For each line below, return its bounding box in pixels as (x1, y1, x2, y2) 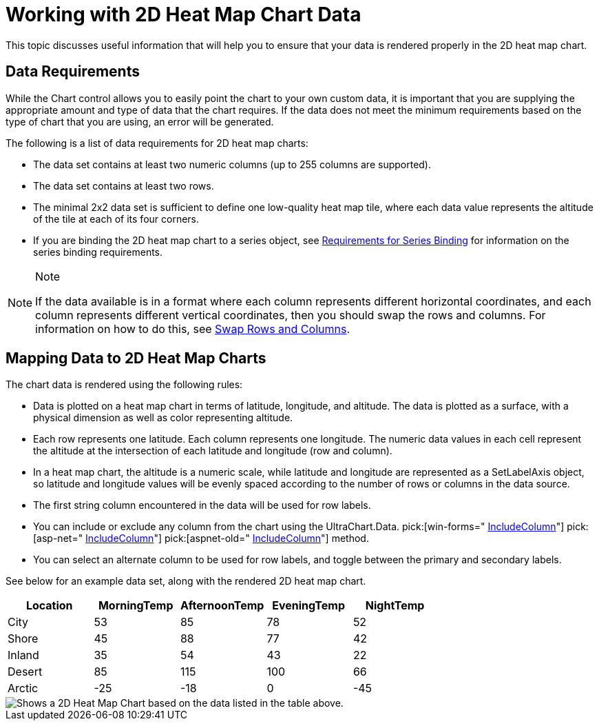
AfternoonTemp (180, 598, 264, 613)
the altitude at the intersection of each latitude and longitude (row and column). (33, 445, 392, 457)
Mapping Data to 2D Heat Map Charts (6, 350, 266, 367)
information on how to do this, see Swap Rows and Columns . (35, 321, 350, 336)
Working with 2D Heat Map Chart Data (6, 3, 361, 26)
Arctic (8, 681, 39, 696)
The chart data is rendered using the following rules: (6, 379, 243, 391)
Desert (8, 665, 43, 679)
